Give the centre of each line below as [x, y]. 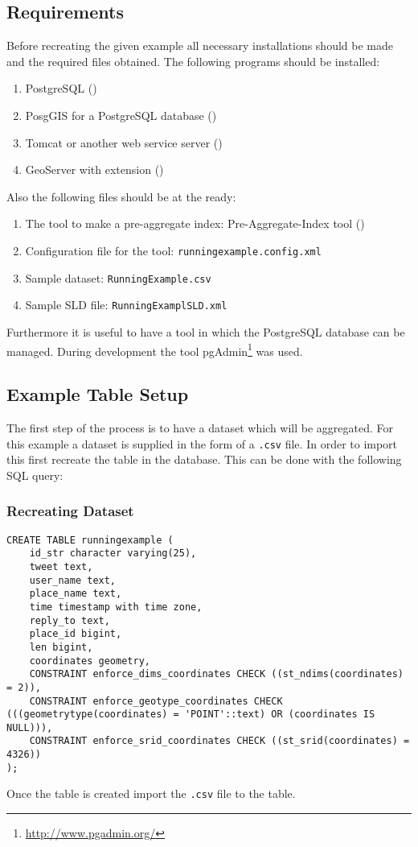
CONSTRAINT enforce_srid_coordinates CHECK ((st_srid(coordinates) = [219, 741]
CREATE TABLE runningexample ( [90, 540]
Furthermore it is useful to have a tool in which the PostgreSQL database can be [206, 331]
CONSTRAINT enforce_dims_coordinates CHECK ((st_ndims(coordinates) [216, 674]
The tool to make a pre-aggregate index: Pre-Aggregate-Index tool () [195, 223]
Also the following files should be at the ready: [121, 196]
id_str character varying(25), [113, 554]
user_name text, [73, 580]
